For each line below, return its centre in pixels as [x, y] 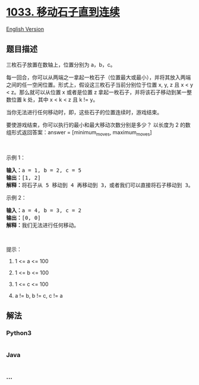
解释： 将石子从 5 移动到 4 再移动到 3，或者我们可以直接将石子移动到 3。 [100, 185]
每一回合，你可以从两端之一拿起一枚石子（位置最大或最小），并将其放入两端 [99, 77]
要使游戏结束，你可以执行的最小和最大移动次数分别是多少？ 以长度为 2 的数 [99, 125]
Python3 [19, 333]
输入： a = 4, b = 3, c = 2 [44, 210]
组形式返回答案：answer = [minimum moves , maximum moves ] [79, 133]
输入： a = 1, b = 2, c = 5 [44, 170]
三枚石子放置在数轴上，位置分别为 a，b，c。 [61, 64]
